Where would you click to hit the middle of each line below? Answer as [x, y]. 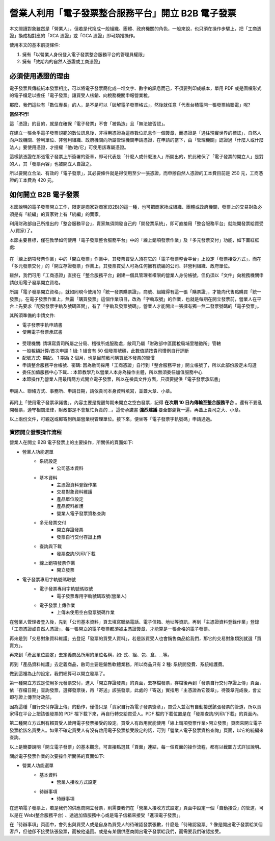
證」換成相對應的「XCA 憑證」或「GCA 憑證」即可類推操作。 [74, 35]
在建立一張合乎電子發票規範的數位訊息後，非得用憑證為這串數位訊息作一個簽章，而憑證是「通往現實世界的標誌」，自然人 [135, 133]
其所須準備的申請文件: [33, 315]
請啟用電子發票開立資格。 [36, 282]
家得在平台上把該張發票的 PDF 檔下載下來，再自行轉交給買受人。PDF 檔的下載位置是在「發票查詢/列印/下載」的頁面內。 [135, 714]
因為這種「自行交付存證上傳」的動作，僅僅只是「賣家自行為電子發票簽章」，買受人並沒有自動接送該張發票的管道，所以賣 [135, 706]
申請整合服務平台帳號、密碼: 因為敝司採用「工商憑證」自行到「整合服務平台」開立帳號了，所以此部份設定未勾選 [139, 365]
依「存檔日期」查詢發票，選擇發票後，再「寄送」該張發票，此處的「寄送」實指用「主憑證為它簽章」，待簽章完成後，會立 [135, 690]
